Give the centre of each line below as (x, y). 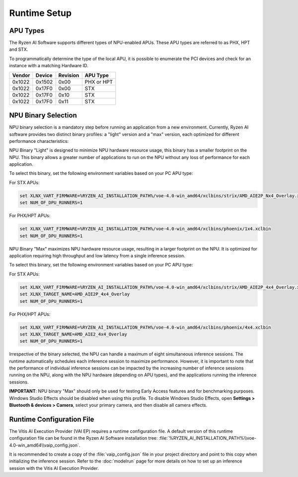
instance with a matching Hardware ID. (49, 66)
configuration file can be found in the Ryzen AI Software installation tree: (83, 438)
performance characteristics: (39, 141)
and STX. (19, 49)
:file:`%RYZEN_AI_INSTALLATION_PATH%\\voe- (208, 438)
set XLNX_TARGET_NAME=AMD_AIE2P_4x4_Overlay (75, 294)
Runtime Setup (40, 13)
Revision (69, 75)
